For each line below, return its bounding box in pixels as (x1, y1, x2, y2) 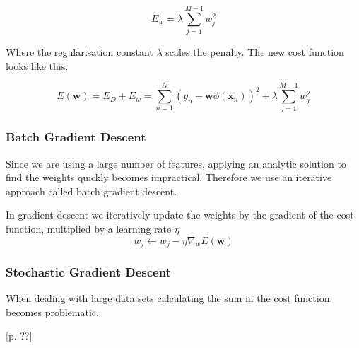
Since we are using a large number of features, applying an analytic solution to (6, 156, 346, 170)
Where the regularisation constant (6, 45, 153, 59)
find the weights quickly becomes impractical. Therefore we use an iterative (6, 170, 332, 185)
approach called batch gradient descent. (6, 183, 177, 198)
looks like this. (6, 58, 69, 73)
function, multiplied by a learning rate (6, 221, 172, 236)
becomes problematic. (6, 304, 99, 319)
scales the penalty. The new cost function (165, 45, 344, 59)
